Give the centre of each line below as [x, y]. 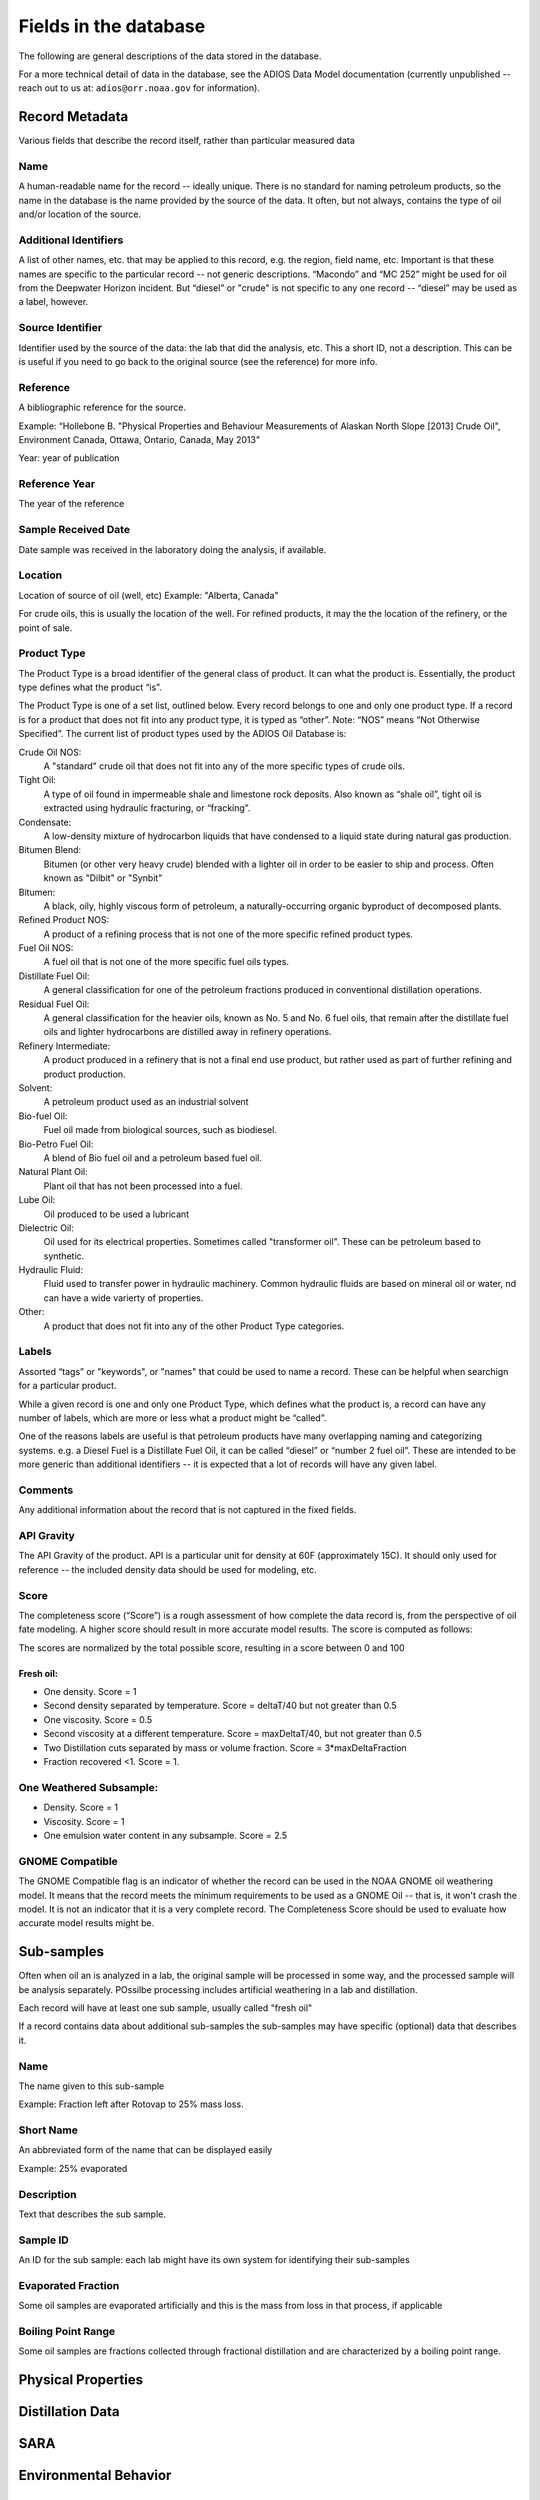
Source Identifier [60, 328]
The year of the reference [71, 504]
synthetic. [64, 1256]
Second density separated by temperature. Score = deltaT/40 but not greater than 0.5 [220, 1706]
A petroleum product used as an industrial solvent [146, 1102]
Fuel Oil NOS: [46, 948]
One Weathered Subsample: [88, 1787]
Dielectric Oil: [46, 1227]
